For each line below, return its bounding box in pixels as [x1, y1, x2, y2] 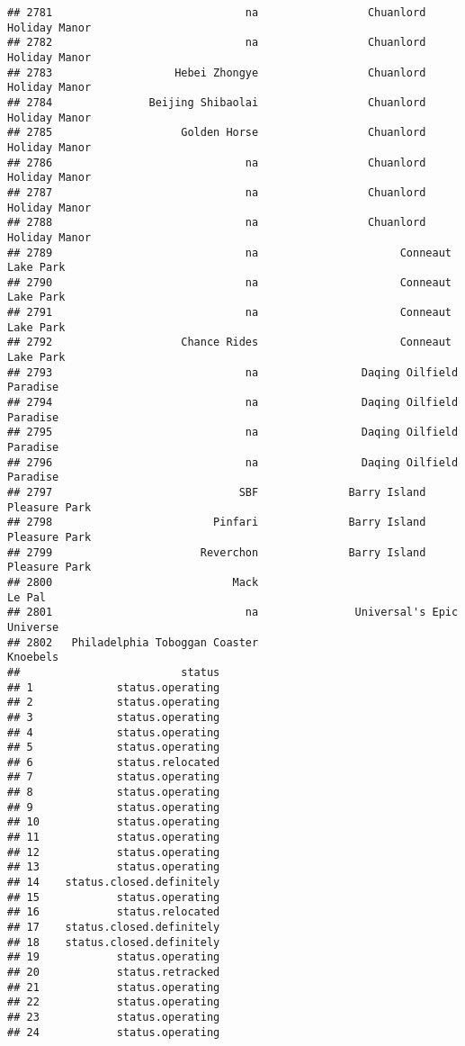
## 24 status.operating [7, 1025, 220, 1039]
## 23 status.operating [7, 1010, 220, 1023]
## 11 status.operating [7, 831, 220, 844]
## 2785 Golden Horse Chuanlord [7, 126, 426, 140]
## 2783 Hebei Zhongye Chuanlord [7, 66, 426, 79]
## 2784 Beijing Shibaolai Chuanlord [7, 95, 426, 109]
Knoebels [7, 651, 59, 664]
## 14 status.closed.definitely [7, 876, 220, 889]
